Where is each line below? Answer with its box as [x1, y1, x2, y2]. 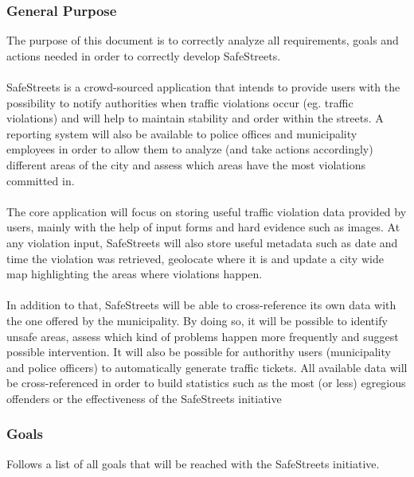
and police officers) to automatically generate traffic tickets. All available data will [6, 359, 408, 375]
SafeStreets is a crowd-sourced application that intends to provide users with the [6, 79, 400, 95]
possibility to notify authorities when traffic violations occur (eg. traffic [6, 94, 353, 111]
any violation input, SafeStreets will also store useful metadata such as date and [6, 234, 398, 250]
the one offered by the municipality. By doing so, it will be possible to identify [6, 312, 388, 328]
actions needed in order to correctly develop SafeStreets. [6, 47, 281, 64]
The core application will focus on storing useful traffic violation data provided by [6, 203, 407, 219]
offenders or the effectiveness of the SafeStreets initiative [6, 390, 282, 406]
